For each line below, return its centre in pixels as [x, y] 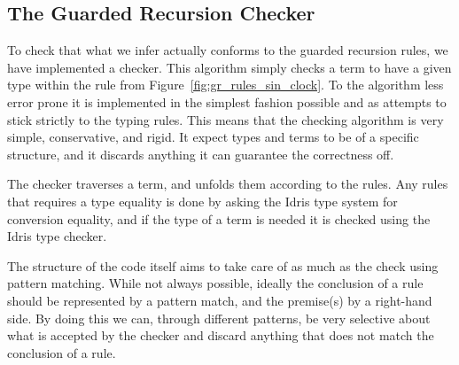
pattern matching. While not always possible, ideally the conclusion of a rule [215, 283]
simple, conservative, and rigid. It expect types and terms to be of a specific [213, 137]
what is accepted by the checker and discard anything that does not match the [221, 335]
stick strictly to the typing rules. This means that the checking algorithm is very [226, 119]
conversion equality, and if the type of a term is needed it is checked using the [219, 218]
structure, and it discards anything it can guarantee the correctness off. [201, 154]
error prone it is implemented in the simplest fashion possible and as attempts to [227, 101]
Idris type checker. [57, 236]
